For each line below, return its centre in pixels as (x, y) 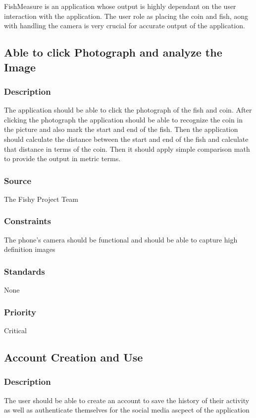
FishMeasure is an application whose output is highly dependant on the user (120, 6)
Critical (15, 330)
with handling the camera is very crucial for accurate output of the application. (125, 26)
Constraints (27, 221)
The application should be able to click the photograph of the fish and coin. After (128, 110)
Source (18, 180)
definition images (30, 249)
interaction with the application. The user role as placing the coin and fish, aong (126, 16)
